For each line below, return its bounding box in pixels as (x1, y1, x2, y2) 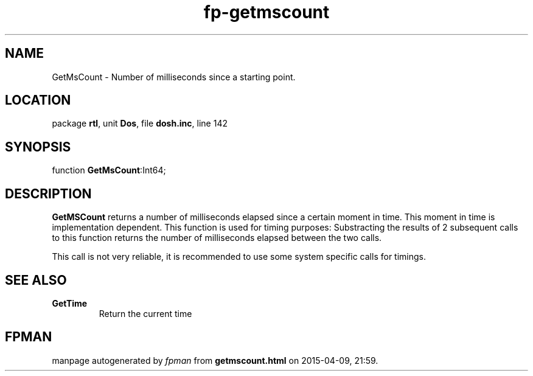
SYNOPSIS (5, 139, 71, 155)
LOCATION (5, 92, 71, 108)
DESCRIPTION (5, 186, 92, 201)
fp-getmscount (203, 2, 330, 23)
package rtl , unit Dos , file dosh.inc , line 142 (52, 118, 228, 129)
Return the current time (99, 308, 192, 319)
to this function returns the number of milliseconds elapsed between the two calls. (52, 232, 382, 243)
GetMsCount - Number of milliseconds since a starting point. (52, 71, 296, 82)
